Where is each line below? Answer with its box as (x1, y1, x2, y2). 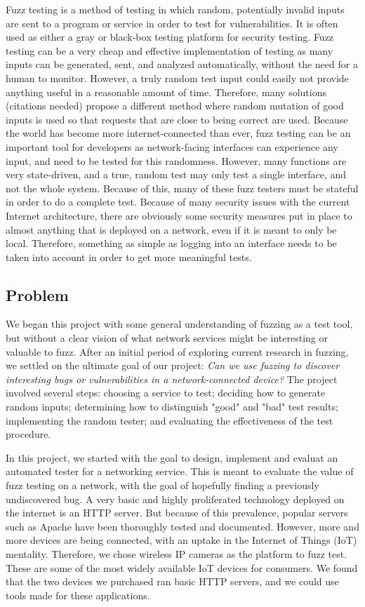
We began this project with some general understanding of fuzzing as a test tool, (6, 316, 353, 331)
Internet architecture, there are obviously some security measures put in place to (6, 208, 352, 222)
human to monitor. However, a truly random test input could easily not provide (6, 70, 349, 85)
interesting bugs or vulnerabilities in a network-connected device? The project (6, 371, 338, 386)
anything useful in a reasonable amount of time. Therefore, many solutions (6, 84, 327, 99)
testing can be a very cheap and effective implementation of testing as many (6, 43, 333, 58)
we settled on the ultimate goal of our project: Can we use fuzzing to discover (6, 358, 340, 373)
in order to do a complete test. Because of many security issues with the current (6, 194, 350, 209)
